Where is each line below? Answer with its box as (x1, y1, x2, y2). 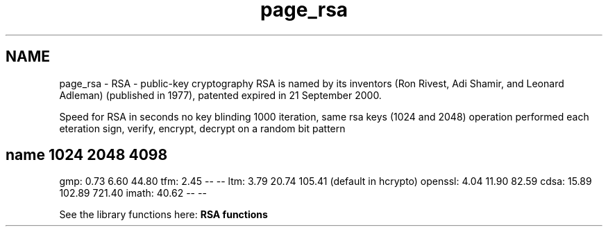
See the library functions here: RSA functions (59, 208, 268, 221)
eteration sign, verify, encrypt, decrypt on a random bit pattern (59, 122, 346, 134)
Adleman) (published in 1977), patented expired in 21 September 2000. (59, 89, 382, 101)
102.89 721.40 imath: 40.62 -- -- (59, 187, 207, 199)
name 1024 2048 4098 (6, 146, 168, 164)
